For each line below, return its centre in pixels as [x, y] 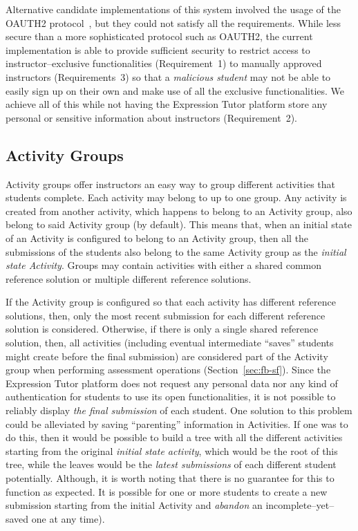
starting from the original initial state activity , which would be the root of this [172, 450]
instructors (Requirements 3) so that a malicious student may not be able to [168, 76]
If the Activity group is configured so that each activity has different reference [171, 302]
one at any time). [68, 518]
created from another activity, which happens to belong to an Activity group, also [179, 211]
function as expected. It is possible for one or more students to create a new [167, 491]
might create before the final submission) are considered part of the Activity [167, 356]
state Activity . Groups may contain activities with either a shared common [164, 265]
